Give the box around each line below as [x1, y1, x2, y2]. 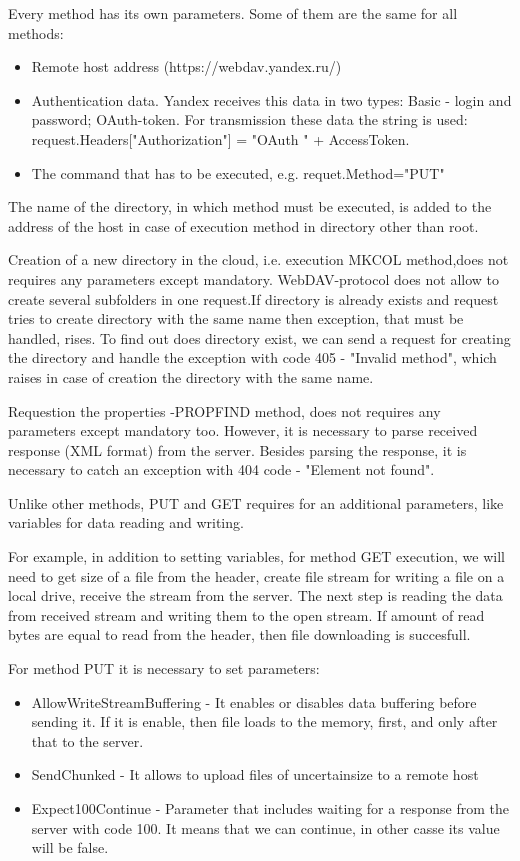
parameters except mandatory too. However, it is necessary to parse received [8, 420, 478, 441]
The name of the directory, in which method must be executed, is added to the [8, 196, 492, 217]
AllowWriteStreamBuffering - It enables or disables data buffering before [31, 691, 477, 712]
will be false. [31, 837, 109, 858]
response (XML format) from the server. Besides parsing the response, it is [8, 439, 467, 460]
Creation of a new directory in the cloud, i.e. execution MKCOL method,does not [8, 249, 509, 270]
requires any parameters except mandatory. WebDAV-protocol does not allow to [8, 268, 500, 289]
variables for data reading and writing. [8, 512, 244, 533]
